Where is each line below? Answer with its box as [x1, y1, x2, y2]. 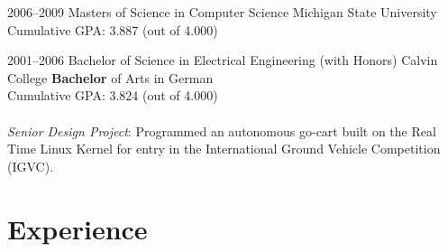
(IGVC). [7, 156, 54, 175]
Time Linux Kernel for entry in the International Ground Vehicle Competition [7, 139, 441, 158]
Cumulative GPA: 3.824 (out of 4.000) [7, 86, 218, 105]
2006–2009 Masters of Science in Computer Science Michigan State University [7, 3, 437, 21]
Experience [7, 210, 148, 247]
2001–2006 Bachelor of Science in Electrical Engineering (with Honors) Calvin [7, 51, 438, 70]
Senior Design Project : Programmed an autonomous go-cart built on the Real [7, 121, 436, 140]
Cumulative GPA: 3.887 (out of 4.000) [7, 20, 218, 39]
